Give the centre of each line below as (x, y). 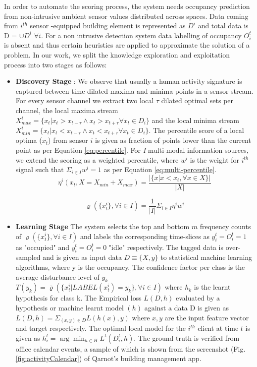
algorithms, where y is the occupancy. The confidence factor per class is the (130, 267)
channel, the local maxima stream (67, 110)
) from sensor (68, 140)
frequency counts (225, 226)
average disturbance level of (57, 276)
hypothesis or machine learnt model (70, 307)
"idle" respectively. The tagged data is (166, 247)
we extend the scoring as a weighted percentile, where (97, 159)
